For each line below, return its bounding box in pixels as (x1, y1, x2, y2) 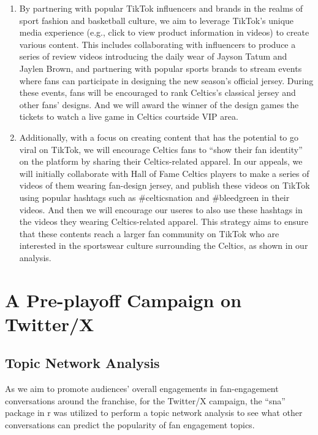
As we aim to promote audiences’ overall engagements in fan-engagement (5, 382, 279, 395)
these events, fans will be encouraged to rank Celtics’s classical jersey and (19, 86, 296, 99)
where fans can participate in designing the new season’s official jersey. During (19, 74, 314, 87)
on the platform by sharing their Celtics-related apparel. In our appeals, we (19, 155, 303, 168)
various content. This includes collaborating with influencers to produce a (19, 37, 296, 50)
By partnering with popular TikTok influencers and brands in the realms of (19, 2, 303, 14)
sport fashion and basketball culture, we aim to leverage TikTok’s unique (19, 14, 294, 26)
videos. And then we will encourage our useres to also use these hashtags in (19, 203, 303, 216)
